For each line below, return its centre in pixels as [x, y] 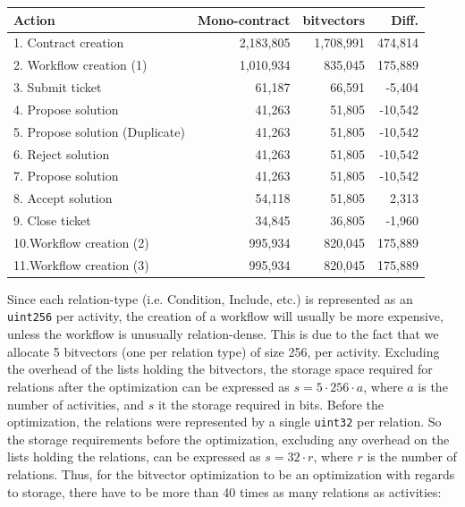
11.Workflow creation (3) [81, 264]
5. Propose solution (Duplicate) [99, 131]
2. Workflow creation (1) [80, 65]
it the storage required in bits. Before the [271, 404]
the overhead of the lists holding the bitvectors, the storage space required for [220, 369]
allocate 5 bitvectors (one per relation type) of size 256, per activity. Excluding [224, 351]
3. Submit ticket [58, 87]
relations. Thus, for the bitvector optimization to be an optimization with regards [231, 473]
